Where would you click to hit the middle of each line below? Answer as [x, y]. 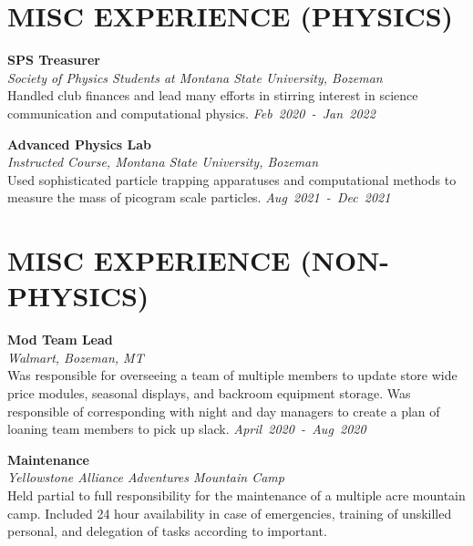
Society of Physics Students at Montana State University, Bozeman [195, 77]
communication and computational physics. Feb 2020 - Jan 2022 [191, 113]
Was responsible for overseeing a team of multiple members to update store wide [232, 375]
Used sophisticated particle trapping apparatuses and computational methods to [232, 179]
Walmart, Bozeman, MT [76, 357]
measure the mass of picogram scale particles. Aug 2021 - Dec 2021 [199, 197]
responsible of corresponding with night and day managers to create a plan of [224, 411]
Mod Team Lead [60, 340]
